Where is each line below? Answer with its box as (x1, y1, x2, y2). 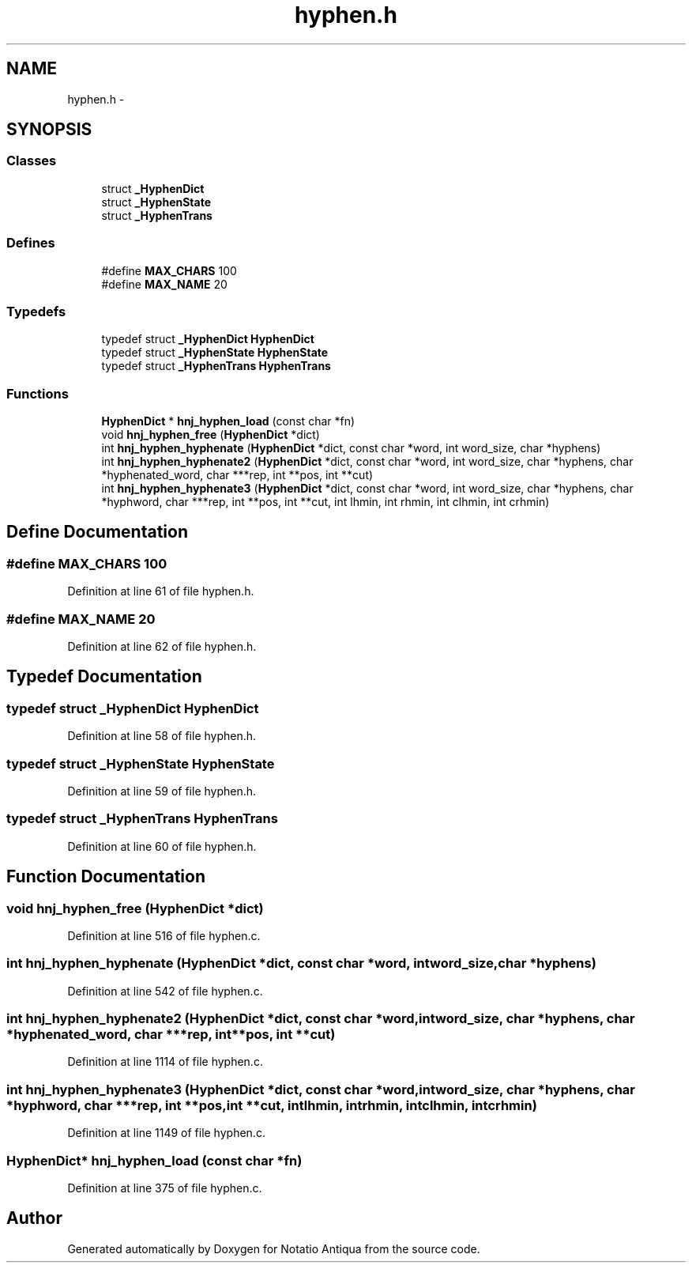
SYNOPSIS (6, 119, 92, 140)
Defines (6, 235, 55, 251)
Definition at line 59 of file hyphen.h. (67, 784, 257, 798)
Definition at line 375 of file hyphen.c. (67, 1180, 262, 1195)
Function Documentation (6, 867, 205, 887)
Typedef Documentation (6, 667, 202, 687)
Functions (6, 385, 69, 402)
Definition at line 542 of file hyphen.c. (67, 984, 263, 998)
